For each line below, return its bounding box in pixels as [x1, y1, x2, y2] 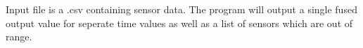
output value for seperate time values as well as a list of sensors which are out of [6, 15, 353, 30]
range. [6, 29, 32, 44]
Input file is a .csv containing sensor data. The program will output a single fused [6, 2, 357, 16]
